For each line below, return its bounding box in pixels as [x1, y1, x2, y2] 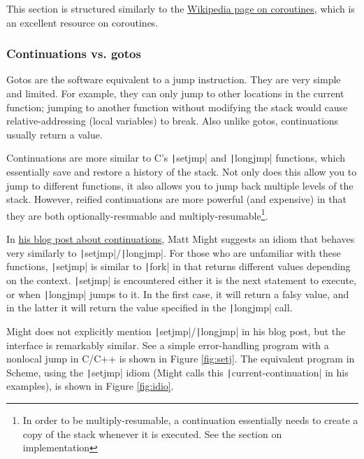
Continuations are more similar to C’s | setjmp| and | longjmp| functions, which [6, 150, 346, 165]
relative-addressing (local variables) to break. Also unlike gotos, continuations [6, 113, 339, 128]
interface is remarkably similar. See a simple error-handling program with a [6, 337, 329, 352]
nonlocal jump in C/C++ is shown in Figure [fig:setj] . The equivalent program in [6, 351, 355, 366]
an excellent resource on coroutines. [6, 15, 159, 29]
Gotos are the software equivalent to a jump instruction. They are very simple [6, 72, 341, 87]
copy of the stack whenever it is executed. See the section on [22, 426, 282, 441]
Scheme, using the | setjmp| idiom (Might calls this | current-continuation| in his [6, 365, 349, 379]
